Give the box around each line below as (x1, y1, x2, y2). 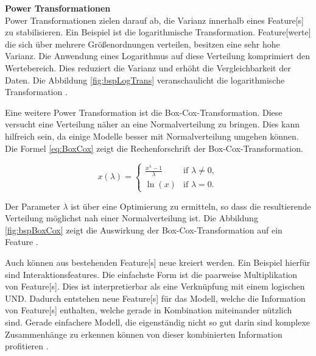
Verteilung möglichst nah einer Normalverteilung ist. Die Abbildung (5, 212, 258, 224)
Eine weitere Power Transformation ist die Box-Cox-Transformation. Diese (5, 105, 283, 118)
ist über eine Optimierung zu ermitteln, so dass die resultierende (71, 199, 311, 212)
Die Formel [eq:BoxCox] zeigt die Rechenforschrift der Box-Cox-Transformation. (5, 141, 303, 154)
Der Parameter (5, 199, 60, 212)
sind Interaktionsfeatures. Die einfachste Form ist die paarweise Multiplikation (5, 268, 298, 280)
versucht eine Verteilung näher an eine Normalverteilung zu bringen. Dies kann (5, 118, 300, 130)
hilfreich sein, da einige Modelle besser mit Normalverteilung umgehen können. (5, 129, 299, 142)
